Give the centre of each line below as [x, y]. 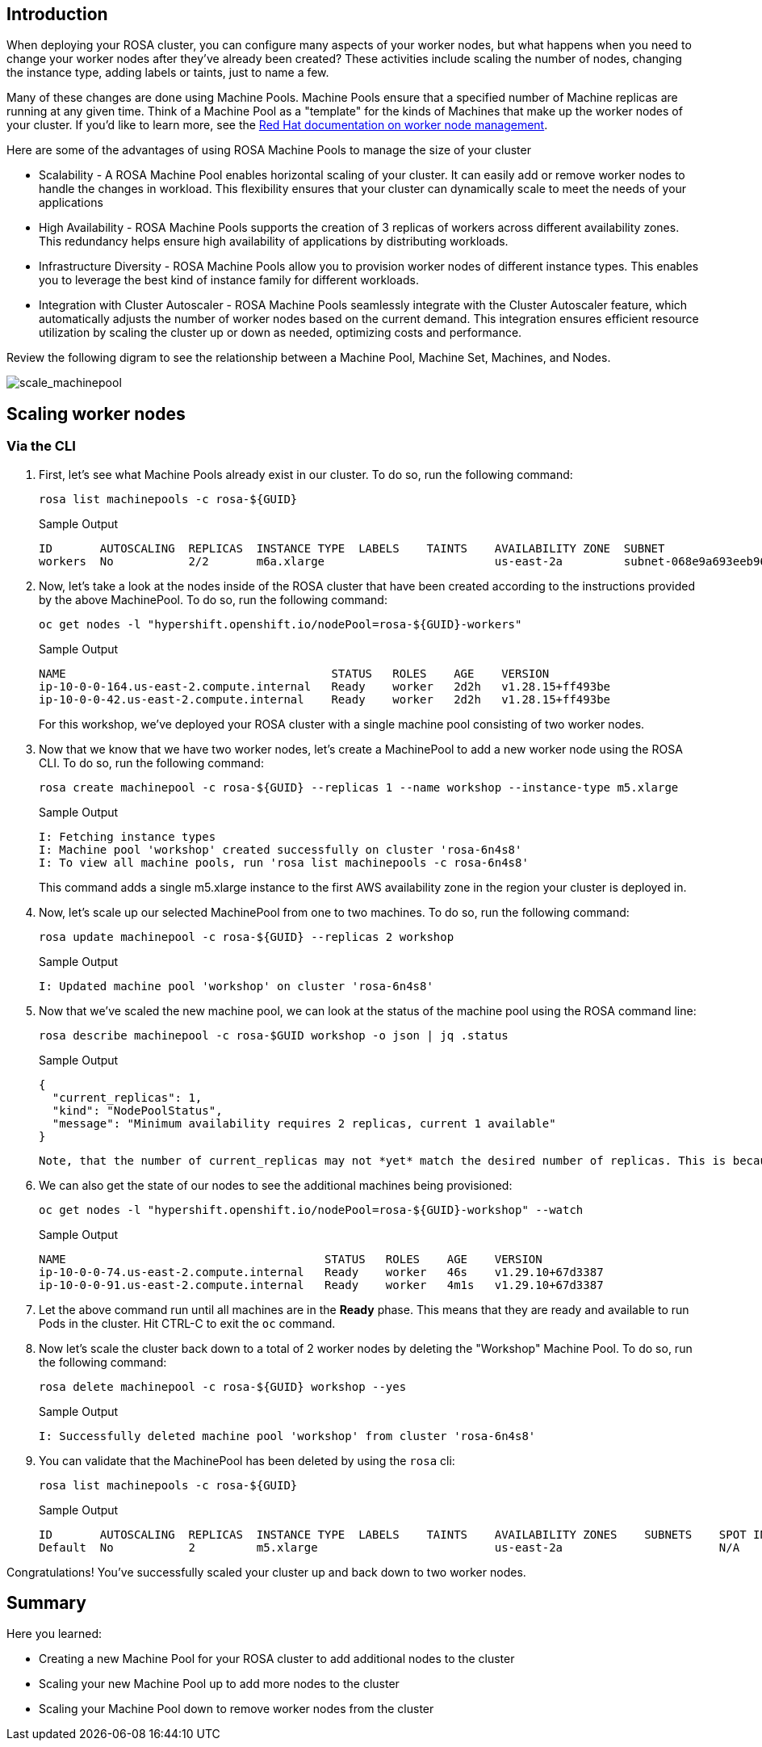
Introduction [57, 14]
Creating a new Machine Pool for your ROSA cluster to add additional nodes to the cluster [277, 1659]
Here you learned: [54, 1634]
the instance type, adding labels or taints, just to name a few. [168, 73]
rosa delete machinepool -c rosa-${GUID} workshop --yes [223, 1386]
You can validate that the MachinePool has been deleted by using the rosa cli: [247, 1460]
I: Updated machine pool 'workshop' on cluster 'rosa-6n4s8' [236, 986]
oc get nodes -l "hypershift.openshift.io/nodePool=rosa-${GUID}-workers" [281, 624]
